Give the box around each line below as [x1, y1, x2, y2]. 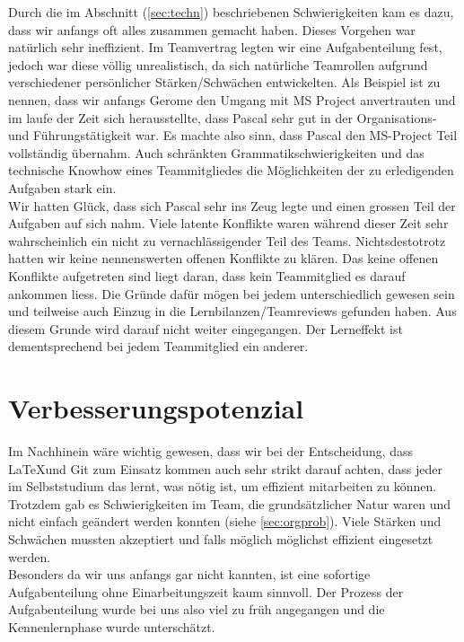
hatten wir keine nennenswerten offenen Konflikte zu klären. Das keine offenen [8, 249, 439, 268]
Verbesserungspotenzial [8, 390, 304, 427]
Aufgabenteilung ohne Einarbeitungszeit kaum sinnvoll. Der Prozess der [8, 582, 404, 601]
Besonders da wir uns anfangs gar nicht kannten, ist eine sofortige [8, 565, 371, 584]
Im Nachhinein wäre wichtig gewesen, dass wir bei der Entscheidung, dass [8, 442, 414, 460]
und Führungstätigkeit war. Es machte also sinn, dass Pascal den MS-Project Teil [8, 126, 458, 145]
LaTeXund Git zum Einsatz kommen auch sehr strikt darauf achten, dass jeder [8, 459, 443, 478]
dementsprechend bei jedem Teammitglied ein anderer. [8, 337, 309, 356]
